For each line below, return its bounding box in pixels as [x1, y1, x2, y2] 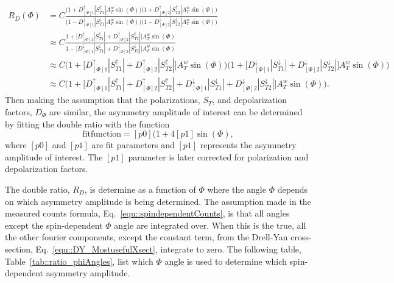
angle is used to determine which [164, 254, 287, 267]
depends [277, 182, 308, 195]
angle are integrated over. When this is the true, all [114, 218, 306, 231]
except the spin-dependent [5, 218, 103, 231]
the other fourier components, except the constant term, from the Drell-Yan [5, 231, 288, 243]
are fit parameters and [91, 138, 175, 151]
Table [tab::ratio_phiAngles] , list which [5, 254, 153, 267]
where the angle [207, 182, 266, 195]
